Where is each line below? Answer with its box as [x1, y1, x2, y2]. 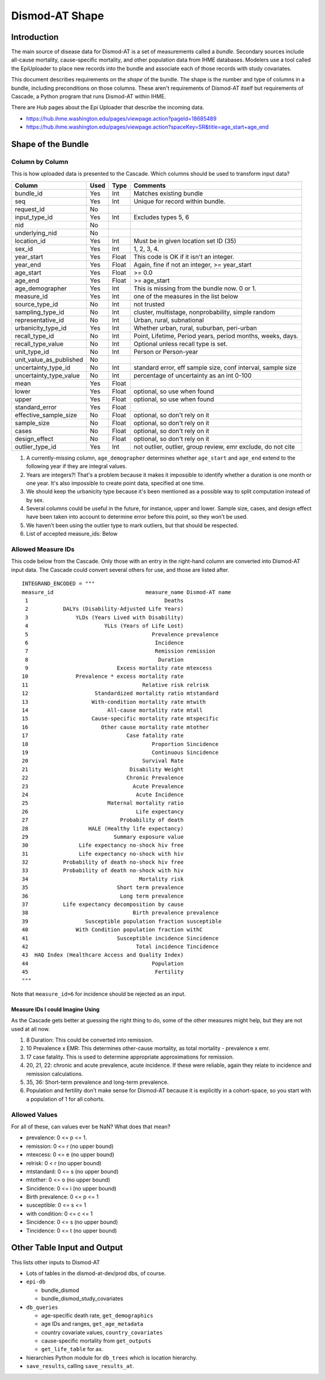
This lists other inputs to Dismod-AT [11, 1258, 101, 1266]
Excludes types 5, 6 [133, 213, 190, 221]
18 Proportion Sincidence [22, 741, 219, 747]
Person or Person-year [133, 347, 199, 356]
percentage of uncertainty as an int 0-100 [133, 371, 252, 379]
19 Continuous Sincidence [22, 749, 219, 756]
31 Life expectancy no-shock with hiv [22, 850, 184, 857]
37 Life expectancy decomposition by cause [22, 901, 184, 908]
